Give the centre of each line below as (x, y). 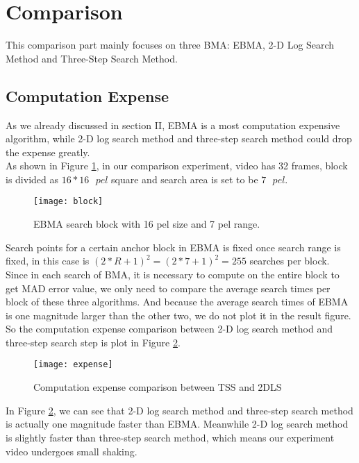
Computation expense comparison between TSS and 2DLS (158, 387)
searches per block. (290, 261)
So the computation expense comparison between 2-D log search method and (169, 329)
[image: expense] (73, 365)
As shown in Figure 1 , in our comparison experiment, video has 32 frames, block (177, 166)
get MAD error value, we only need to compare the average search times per (168, 288)
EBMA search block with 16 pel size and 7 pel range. (147, 224)
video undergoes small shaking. (72, 451)
